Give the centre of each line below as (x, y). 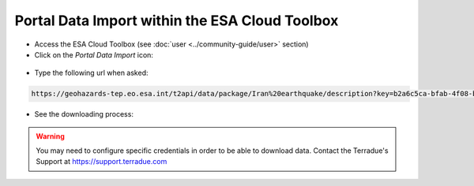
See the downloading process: (84, 114)
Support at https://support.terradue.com (102, 162)
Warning (50, 136)
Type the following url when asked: (91, 73)
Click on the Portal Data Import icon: (94, 54)
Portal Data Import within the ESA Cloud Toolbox (177, 20)
